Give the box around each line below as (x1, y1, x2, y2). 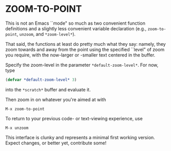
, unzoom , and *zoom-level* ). (16, 31, 76, 37)
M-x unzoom (5, 125, 29, 130)
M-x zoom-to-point (5, 106, 45, 111)
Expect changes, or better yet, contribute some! (5, 140, 107, 146)
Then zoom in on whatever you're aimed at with (5, 96, 106, 103)
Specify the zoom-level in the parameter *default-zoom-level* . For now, (5, 62, 159, 68)
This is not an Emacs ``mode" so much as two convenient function (5, 20, 145, 26)
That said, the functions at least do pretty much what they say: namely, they (5, 41, 166, 47)
